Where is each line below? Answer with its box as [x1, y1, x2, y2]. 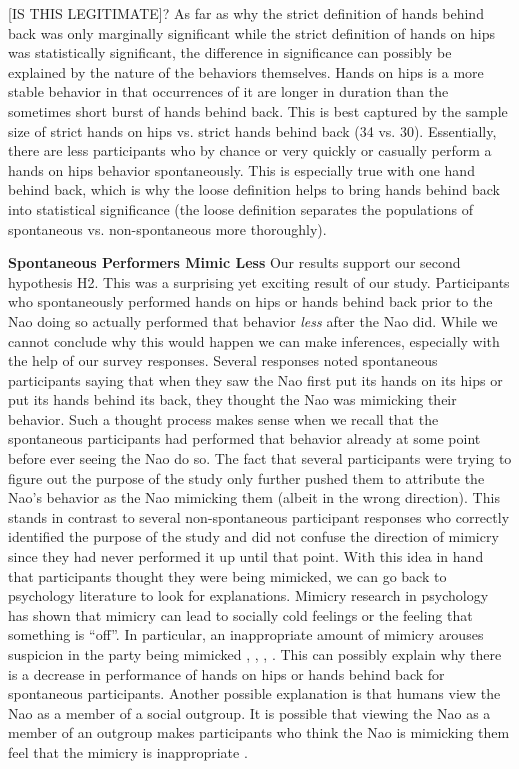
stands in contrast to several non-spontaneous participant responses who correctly [8, 506, 510, 527]
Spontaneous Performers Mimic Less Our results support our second [8, 252, 461, 273]
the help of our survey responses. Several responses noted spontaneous [8, 350, 438, 371]
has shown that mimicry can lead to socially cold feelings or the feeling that [8, 604, 473, 625]
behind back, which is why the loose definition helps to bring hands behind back [8, 179, 500, 200]
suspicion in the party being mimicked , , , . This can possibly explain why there [8, 644, 502, 664]
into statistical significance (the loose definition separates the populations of [8, 198, 473, 219]
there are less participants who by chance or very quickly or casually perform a [8, 140, 492, 161]
